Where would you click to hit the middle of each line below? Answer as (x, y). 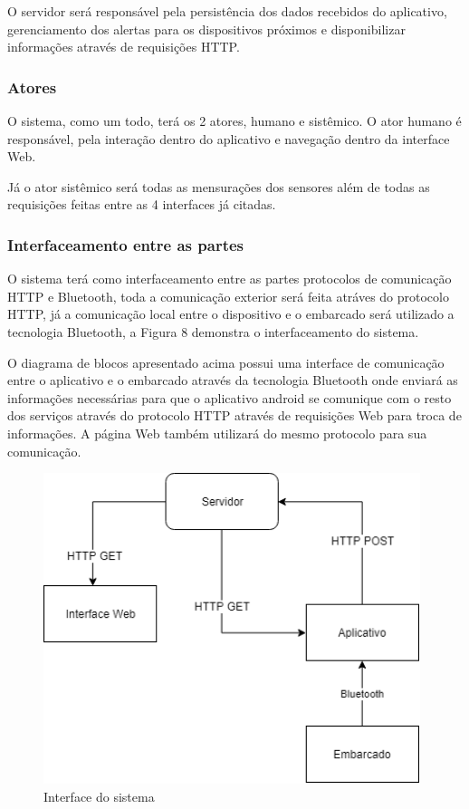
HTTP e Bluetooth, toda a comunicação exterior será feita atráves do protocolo (228, 296)
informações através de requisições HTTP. (124, 47)
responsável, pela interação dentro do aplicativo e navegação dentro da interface (229, 138)
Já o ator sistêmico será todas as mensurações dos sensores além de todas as (219, 186)
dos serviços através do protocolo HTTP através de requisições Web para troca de (234, 415)
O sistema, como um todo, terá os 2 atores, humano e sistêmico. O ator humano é (234, 120)
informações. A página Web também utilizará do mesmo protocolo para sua (217, 433)
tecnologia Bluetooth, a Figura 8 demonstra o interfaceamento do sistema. (213, 331)
